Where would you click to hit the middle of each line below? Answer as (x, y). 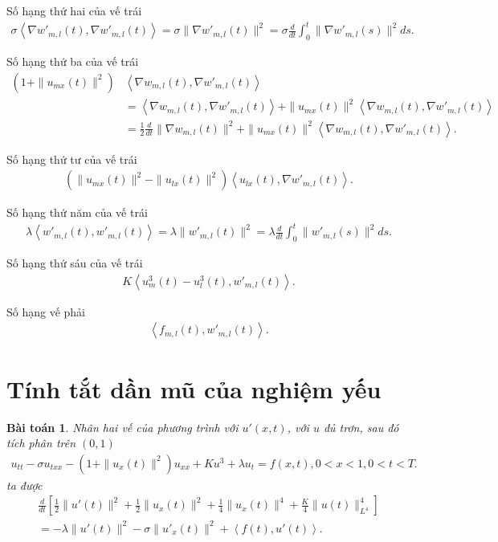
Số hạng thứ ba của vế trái (73, 61)
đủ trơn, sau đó (361, 427)
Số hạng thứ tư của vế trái (72, 159)
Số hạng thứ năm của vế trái (77, 212)
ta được (24, 485)
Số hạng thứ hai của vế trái (74, 10)
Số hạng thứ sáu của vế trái (75, 263)
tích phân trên (41, 443)
